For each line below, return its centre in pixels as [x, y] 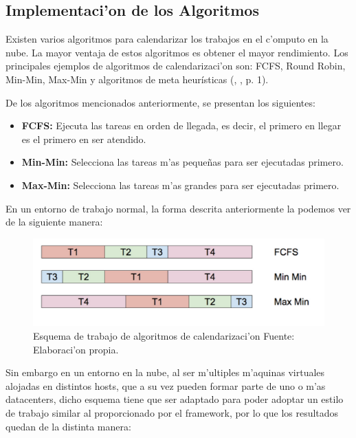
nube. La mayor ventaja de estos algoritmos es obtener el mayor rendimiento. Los [177, 52]
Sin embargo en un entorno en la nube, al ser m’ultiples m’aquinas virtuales [165, 372]
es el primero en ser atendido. [84, 139]
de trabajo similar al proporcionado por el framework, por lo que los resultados [172, 412]
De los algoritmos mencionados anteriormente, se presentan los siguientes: [160, 102]
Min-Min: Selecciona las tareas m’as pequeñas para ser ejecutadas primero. [182, 162]
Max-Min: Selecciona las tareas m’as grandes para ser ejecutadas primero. [180, 185]
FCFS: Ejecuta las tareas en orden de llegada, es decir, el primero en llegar [181, 125]
